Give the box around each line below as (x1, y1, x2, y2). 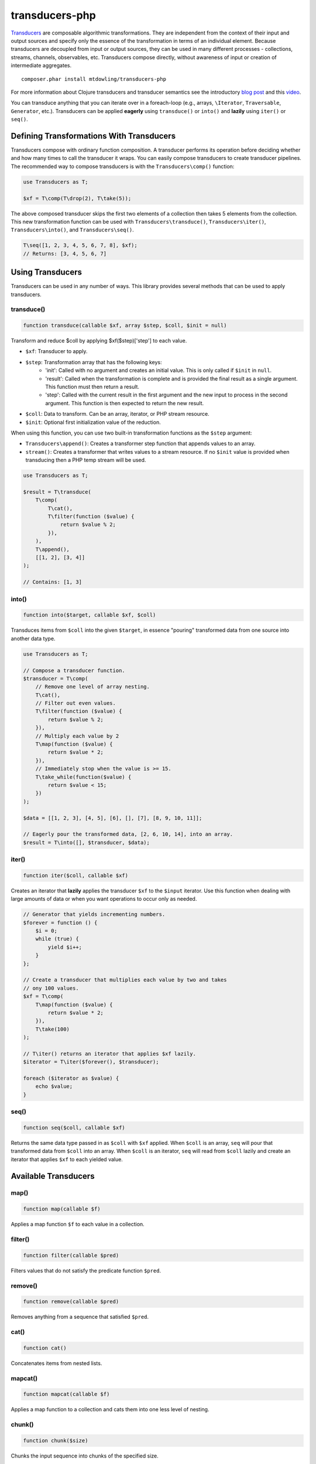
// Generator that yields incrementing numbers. (23, 911, 166, 918)
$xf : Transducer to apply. (25, 348, 88, 355)
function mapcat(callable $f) (23, 1391, 110, 1398)
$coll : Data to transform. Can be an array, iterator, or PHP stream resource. (25, 411, 210, 418)
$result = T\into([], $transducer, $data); (23, 839, 150, 846)
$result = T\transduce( (23, 488, 92, 495)
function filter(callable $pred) (23, 1252, 119, 1258)
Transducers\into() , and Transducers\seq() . (11, 226, 134, 234)
